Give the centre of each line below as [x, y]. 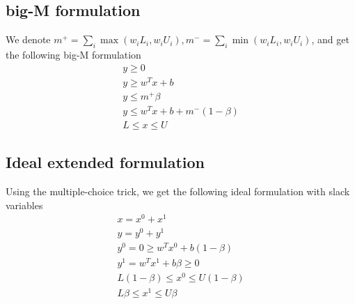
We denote [28, 39]
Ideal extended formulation [105, 162]
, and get [330, 39]
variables [24, 205]
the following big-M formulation [73, 54]
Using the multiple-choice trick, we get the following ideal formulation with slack [178, 191]
